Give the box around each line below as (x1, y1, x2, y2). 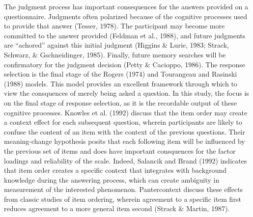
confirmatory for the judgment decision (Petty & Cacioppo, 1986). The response (4, 59, 245, 69)
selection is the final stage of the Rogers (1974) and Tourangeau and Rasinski (4, 69, 237, 79)
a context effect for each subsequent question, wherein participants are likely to (4, 117, 242, 127)
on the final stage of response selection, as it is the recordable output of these (4, 97, 237, 108)
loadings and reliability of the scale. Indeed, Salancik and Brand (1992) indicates (4, 155, 247, 165)
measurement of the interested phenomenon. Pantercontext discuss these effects (4, 184, 243, 194)
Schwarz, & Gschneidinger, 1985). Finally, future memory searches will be (4, 49, 226, 59)
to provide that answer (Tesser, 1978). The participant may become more (4, 21, 225, 31)
